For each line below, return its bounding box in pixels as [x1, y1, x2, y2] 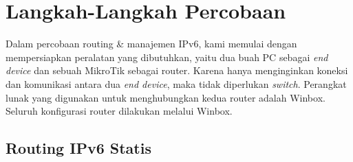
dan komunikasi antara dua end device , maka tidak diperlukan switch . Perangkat [6, 76, 347, 91]
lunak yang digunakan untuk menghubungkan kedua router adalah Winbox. [6, 90, 325, 104]
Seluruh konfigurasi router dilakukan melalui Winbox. [6, 104, 233, 118]
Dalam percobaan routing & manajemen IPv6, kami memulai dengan [6, 36, 297, 51]
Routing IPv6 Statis [6, 137, 151, 159]
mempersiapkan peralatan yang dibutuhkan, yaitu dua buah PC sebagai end [6, 49, 328, 64]
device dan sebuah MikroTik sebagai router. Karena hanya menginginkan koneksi [6, 63, 348, 78]
